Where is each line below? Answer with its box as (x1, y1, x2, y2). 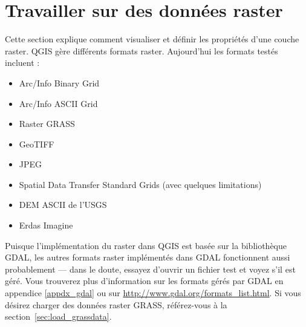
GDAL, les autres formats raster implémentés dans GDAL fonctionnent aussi (5, 251, 290, 264)
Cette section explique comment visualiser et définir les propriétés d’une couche (5, 33, 299, 45)
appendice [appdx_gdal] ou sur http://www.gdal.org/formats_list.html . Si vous (5, 287, 301, 299)
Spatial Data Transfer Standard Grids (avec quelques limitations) (19, 178, 262, 190)
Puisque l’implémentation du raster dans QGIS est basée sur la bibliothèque (5, 239, 287, 251)
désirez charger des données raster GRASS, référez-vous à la (5, 298, 227, 311)
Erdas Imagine (19, 219, 73, 231)
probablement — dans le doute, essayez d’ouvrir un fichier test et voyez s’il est (5, 262, 296, 275)
